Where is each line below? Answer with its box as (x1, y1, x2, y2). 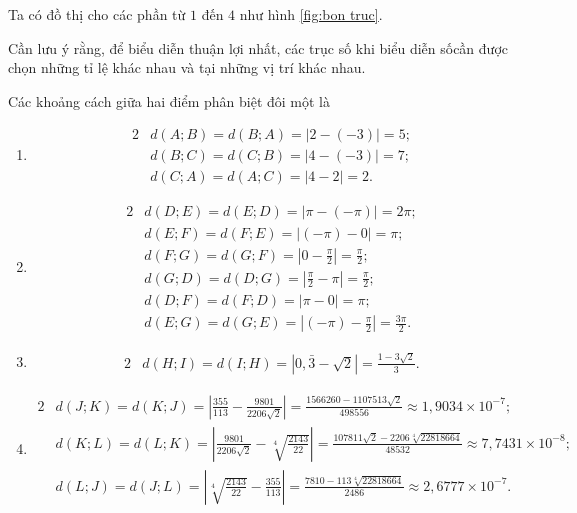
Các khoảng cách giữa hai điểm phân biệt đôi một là (8, 90, 330, 111)
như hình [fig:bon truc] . (239, 4, 383, 24)
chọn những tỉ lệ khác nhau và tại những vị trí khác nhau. (8, 57, 366, 78)
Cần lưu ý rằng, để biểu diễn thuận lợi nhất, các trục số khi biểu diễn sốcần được (8, 37, 508, 58)
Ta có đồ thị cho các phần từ (8, 4, 186, 24)
